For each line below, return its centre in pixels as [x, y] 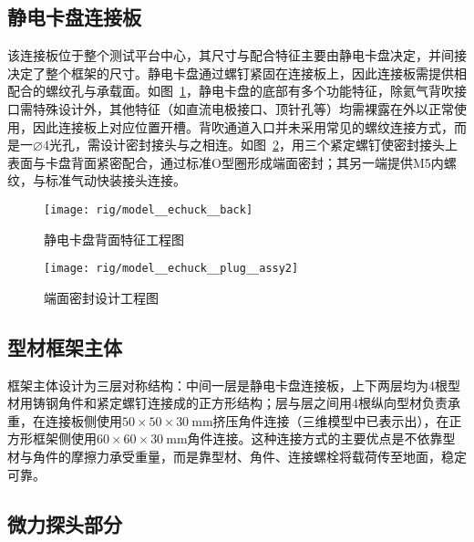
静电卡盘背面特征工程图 [114, 239]
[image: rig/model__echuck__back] [149, 209]
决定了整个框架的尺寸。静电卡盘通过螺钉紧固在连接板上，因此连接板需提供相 [237, 73]
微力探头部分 [65, 523]
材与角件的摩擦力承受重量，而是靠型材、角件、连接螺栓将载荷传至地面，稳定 [237, 457]
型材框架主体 [65, 346]
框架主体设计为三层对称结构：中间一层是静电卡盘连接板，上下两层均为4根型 [234, 385]
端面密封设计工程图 [101, 297]
